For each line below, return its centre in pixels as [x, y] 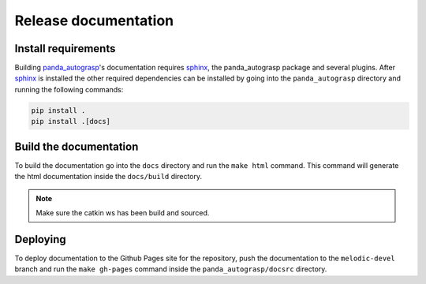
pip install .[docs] [71, 121]
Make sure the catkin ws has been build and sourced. [123, 212]
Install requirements [65, 49]
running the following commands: [69, 89]
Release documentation [94, 21]
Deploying [40, 239]
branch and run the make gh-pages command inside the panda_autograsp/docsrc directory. [171, 269]
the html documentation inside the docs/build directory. [108, 177]
